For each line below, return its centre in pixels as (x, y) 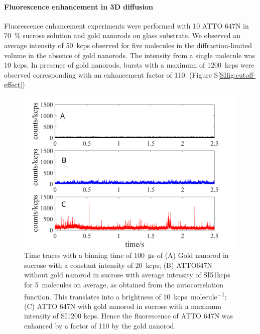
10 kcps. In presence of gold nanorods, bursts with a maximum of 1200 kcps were (129, 65)
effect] (13, 84)
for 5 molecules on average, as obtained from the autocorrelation (124, 284)
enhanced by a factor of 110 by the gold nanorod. (100, 326)
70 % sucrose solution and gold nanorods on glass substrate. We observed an (122, 35)
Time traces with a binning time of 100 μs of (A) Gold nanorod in (126, 255)
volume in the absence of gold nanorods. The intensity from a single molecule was (130, 55)
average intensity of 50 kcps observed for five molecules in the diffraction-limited (128, 45)
